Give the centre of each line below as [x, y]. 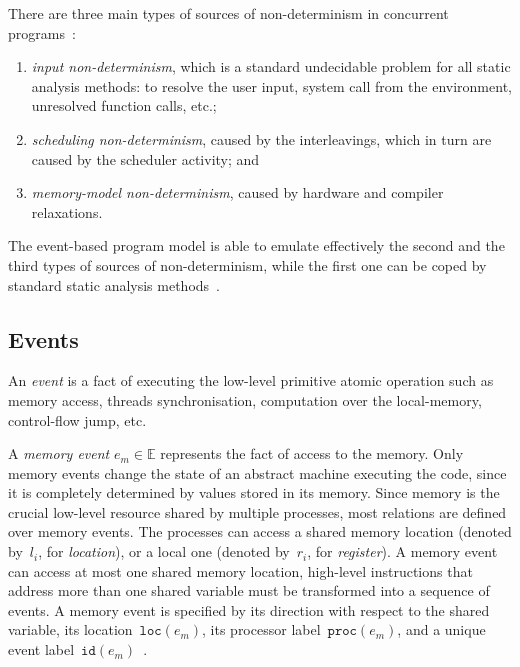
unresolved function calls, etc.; [124, 105]
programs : [42, 32]
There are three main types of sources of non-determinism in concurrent [228, 13]
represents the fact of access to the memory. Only [312, 453]
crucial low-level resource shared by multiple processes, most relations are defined [257, 511]
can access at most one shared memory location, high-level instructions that [240, 570]
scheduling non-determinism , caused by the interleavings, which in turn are [261, 138]
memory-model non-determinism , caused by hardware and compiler [237, 192]
